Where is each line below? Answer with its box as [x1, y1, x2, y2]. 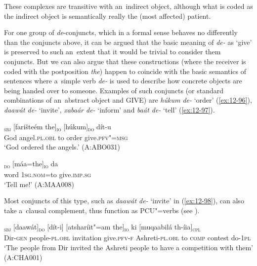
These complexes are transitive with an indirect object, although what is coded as [4, 1, 253, 11]
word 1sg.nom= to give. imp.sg [4, 169, 91, 179]
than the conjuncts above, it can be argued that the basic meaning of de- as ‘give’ [4, 37, 252, 47]
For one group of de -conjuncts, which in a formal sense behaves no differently [4, 27, 238, 38]
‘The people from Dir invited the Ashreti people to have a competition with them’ [4, 242, 253, 253]
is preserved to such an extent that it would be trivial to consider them [4, 46, 221, 57]
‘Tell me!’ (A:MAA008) [4, 179, 74, 189]
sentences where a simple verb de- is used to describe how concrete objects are [4, 76, 242, 86]
